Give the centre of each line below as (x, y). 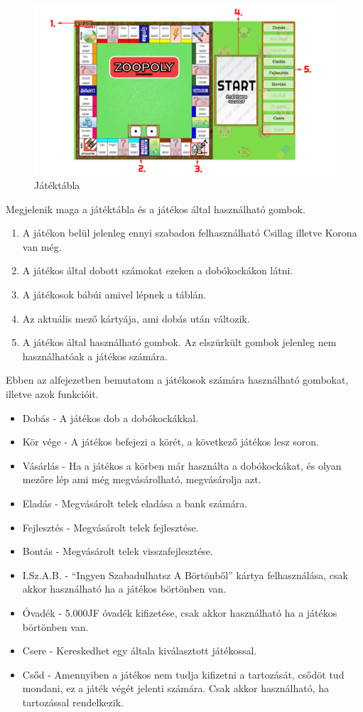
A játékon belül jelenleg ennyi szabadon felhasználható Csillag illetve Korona (190, 233)
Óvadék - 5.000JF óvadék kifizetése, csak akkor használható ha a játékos (180, 612)
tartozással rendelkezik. (73, 702)
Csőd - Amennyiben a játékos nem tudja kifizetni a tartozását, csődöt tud (183, 674)
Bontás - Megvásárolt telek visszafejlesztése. (118, 551)
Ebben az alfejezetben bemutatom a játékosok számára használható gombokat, (177, 380)
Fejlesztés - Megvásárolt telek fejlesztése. (110, 527)
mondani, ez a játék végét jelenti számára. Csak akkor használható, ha (175, 688)
